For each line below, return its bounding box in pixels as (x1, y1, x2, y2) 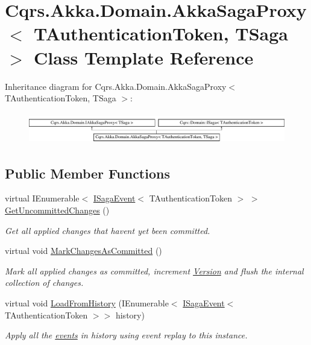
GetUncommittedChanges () (5, 203, 110, 216)
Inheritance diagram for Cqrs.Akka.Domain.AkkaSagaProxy (5, 80, 227, 92)
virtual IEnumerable (5, 192, 80, 204)
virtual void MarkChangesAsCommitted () (5, 244, 162, 257)
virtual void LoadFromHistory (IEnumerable (5, 296, 169, 309)
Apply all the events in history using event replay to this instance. (5, 329, 248, 341)
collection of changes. (5, 276, 84, 289)
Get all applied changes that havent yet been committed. (5, 224, 210, 236)
